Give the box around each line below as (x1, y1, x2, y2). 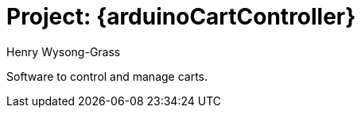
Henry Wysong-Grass (6, 44, 121, 59)
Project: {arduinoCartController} (6, 3, 356, 30)
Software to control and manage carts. (6, 69, 208, 83)
